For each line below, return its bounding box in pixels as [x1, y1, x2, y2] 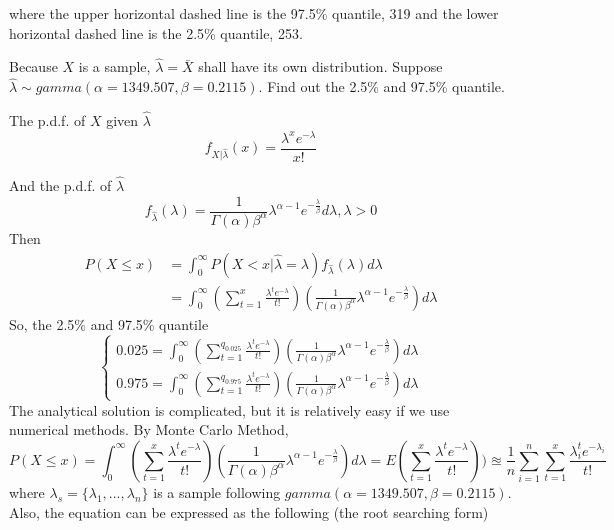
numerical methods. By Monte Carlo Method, [9, 419, 289, 440]
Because [9, 56, 58, 77]
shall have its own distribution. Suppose [198, 56, 443, 77]
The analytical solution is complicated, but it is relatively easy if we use [9, 399, 450, 420]
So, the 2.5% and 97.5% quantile [9, 313, 209, 334]
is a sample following [153, 481, 281, 502]
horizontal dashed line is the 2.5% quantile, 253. [9, 22, 303, 43]
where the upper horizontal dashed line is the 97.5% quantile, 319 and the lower [9, 3, 499, 23]
